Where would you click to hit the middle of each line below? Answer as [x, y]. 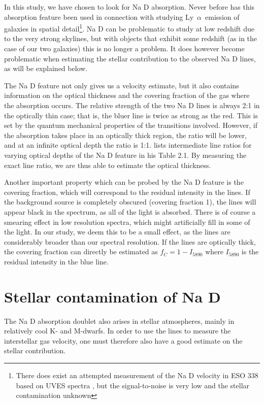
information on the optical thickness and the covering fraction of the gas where [127, 95]
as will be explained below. [46, 68]
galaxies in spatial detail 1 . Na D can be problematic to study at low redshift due [129, 28]
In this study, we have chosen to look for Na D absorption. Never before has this [129, 7]
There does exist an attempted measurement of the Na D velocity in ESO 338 [137, 375]
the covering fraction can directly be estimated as [81, 251]
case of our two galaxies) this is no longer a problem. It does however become [124, 48]
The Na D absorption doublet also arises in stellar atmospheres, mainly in [119, 321]
